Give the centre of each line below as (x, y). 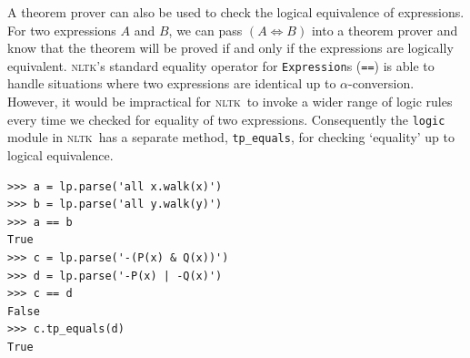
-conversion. (381, 83)
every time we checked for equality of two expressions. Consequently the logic (226, 119)
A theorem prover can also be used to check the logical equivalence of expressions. (236, 12)
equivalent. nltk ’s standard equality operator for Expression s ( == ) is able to (221, 65)
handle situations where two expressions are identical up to (172, 83)
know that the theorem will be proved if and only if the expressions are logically (230, 48)
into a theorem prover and (385, 30)
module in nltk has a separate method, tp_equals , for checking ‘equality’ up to (231, 137)
